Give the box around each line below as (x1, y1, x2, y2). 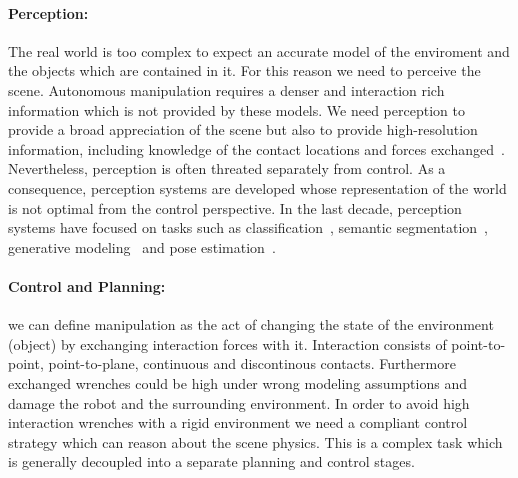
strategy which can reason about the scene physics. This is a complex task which (8, 431, 503, 452)
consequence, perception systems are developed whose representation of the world (8, 177, 507, 198)
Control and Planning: (8, 275, 166, 296)
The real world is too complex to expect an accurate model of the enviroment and (8, 40, 510, 61)
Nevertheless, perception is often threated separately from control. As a (8, 158, 446, 179)
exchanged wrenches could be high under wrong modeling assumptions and (8, 372, 467, 393)
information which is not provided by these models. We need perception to (8, 99, 465, 120)
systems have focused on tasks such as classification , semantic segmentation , (8, 217, 488, 238)
